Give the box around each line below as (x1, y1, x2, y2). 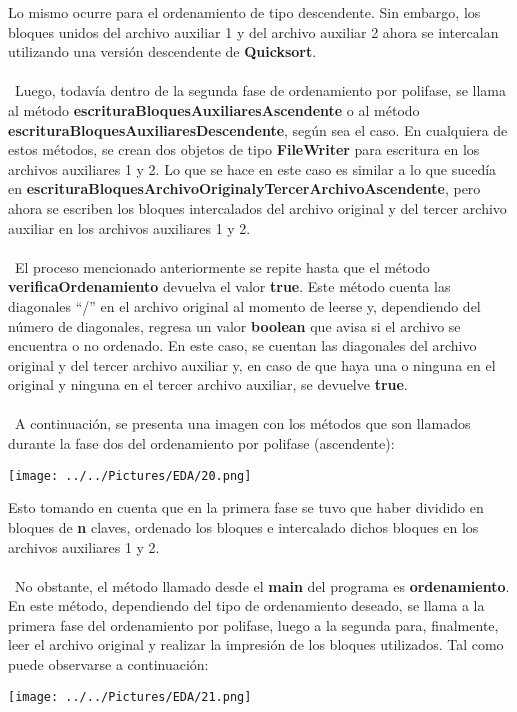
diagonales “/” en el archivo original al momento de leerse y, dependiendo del (8, 295, 481, 316)
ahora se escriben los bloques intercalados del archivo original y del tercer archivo (8, 197, 507, 218)
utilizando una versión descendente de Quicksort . (8, 41, 317, 62)
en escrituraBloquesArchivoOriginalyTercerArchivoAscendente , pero (8, 178, 481, 199)
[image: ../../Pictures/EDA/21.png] (8, 689, 252, 704)
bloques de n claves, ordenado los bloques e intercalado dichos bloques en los (8, 516, 479, 537)
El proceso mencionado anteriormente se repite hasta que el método (14, 256, 430, 277)
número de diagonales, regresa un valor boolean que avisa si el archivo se (8, 315, 461, 336)
